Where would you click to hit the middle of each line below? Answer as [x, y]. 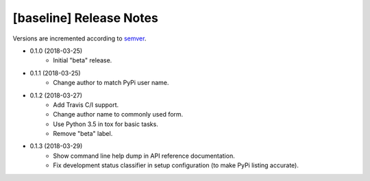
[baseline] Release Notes [86, 18]
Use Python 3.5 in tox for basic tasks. [106, 124]
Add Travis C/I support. [86, 105]
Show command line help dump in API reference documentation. [144, 156]
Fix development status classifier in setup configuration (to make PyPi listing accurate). [176, 165]
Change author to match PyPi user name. [111, 83]
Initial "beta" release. [83, 60]
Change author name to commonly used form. [118, 114]
